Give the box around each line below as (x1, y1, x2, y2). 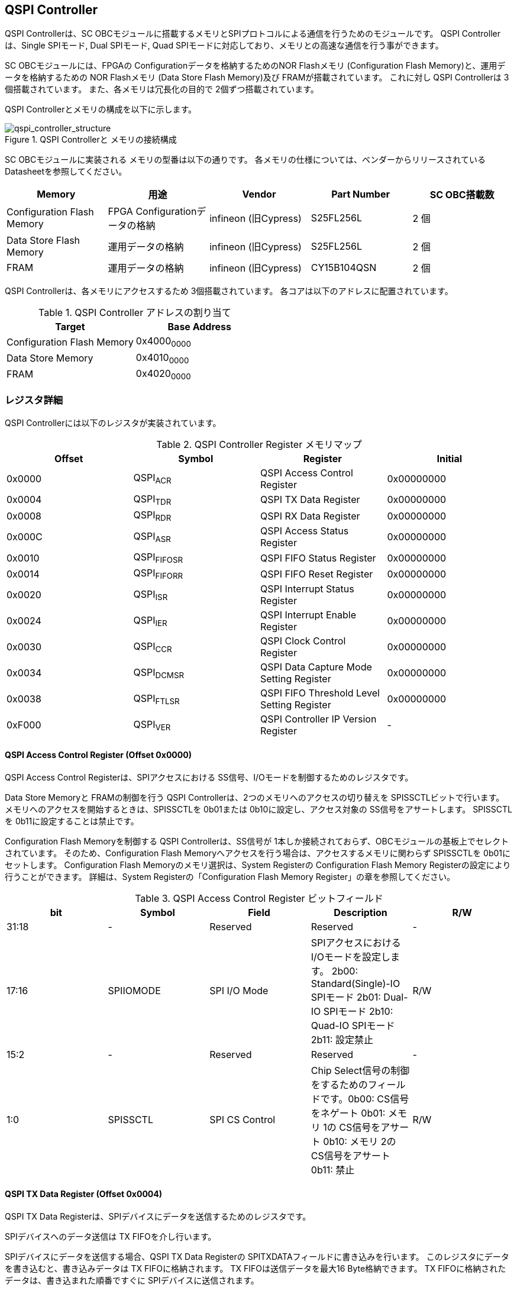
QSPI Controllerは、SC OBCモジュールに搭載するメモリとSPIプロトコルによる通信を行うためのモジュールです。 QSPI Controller (5, 28, 500, 39)
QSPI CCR (133, 640, 172, 654)
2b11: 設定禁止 (311, 1033, 373, 1046)
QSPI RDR (133, 508, 172, 523)
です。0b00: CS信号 (320, 1092, 409, 1105)
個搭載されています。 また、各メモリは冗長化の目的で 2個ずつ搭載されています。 (5, 84, 319, 95)
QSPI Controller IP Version (260, 713, 377, 725)
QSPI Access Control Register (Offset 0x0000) (5, 750, 192, 760)
